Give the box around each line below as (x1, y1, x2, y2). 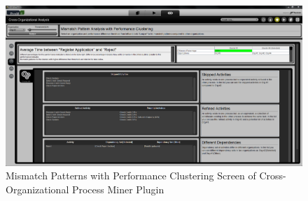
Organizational (6, 181, 69, 196)
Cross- (259, 168, 286, 183)
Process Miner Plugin (71, 181, 164, 196)
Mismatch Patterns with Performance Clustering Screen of (6, 168, 256, 183)
